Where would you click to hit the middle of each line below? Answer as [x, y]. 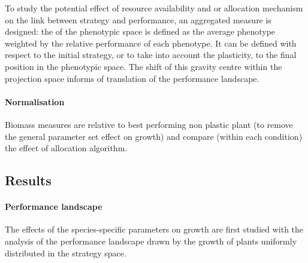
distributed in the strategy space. [66, 253]
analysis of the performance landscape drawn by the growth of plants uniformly [151, 241]
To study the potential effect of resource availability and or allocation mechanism [154, 8]
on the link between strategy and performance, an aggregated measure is [138, 19]
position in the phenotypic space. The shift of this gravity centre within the [144, 66]
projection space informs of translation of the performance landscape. [132, 78]
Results [28, 180]
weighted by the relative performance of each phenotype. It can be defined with [151, 43]
